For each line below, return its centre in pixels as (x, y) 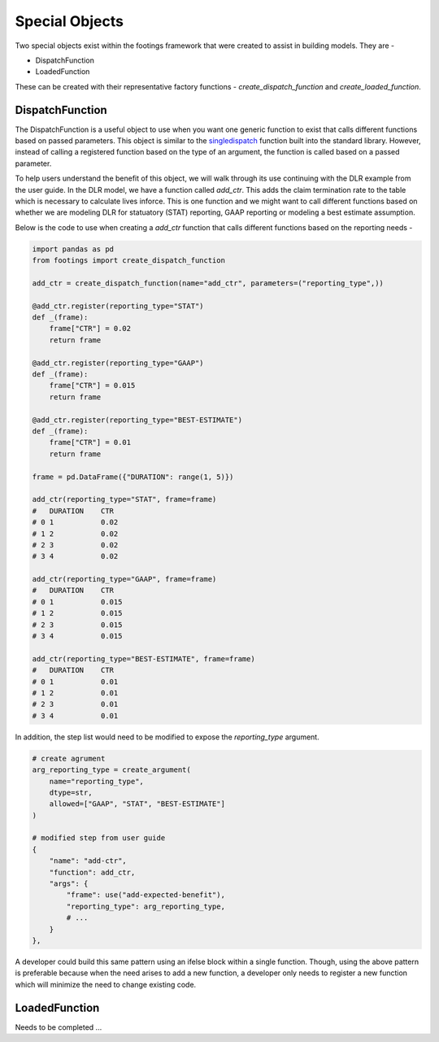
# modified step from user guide (99, 838)
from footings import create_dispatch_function (128, 261)
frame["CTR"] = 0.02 (90, 329)
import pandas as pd (73, 249)
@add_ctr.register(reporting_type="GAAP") (118, 363)
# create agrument (69, 758)
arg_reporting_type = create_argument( (111, 770)
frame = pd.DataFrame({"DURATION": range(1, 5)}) (133, 477)
